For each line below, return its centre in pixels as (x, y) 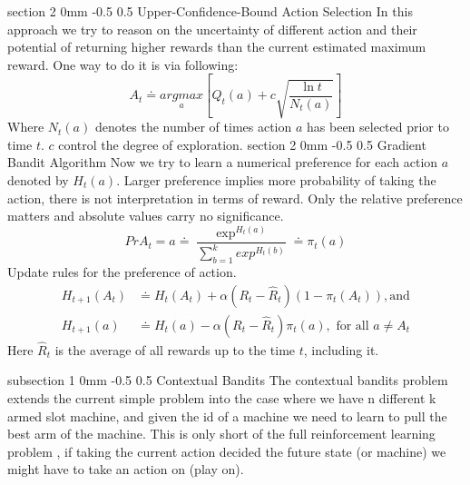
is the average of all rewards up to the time (175, 349)
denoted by (38, 180)
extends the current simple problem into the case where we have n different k (222, 398)
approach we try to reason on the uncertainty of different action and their (212, 29)
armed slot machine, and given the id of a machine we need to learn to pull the (227, 416)
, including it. (341, 349)
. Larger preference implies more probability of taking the (276, 180)
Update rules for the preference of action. (122, 272)
